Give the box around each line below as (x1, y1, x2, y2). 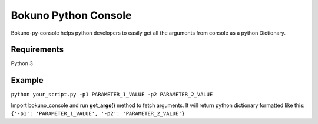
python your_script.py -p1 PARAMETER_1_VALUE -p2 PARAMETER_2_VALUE (11, 91, 213, 98)
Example (11, 75, 44, 85)
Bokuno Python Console (11, 9, 132, 22)
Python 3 (11, 60, 34, 67)
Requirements (11, 45, 64, 55)
